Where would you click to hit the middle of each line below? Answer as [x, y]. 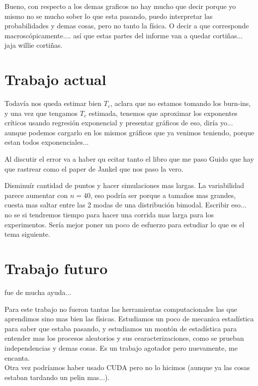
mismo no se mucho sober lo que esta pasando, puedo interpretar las [109, 16]
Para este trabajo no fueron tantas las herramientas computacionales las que [121, 309]
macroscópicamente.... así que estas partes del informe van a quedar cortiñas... [124, 35]
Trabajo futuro [56, 268]
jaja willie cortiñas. [34, 45]
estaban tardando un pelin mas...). [57, 377]
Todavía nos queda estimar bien [53, 103]
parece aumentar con [36, 195]
